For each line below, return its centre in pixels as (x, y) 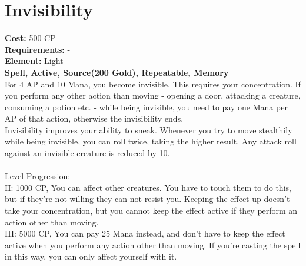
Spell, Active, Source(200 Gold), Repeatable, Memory (117, 72)
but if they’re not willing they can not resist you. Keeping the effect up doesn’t (147, 199)
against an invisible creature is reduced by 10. (87, 153)
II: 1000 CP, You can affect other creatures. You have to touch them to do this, (148, 187)
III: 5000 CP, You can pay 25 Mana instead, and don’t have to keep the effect (145, 233)
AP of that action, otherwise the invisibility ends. (94, 118)
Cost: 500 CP (30, 38)
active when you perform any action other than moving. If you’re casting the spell (153, 245)
